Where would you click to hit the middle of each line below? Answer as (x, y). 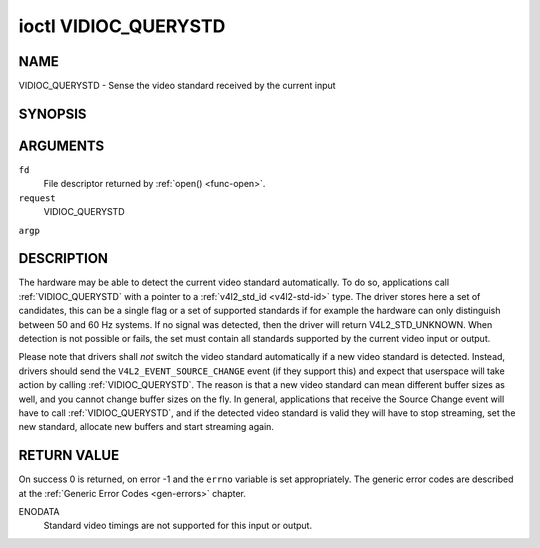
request (37, 198)
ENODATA (39, 512)
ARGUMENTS (61, 145)
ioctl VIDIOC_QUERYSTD (122, 26)
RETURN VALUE (69, 455)
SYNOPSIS (52, 113)
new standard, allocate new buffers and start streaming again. (146, 427)
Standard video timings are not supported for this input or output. (178, 526)
